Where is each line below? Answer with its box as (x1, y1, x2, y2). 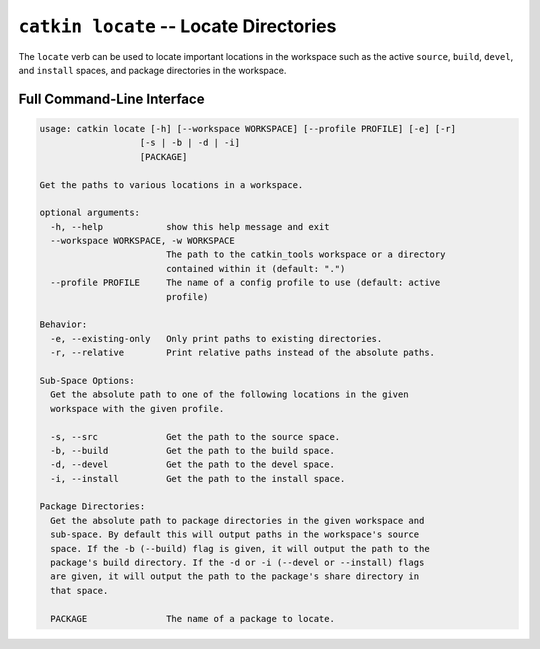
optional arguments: (39, 207, 140, 219)
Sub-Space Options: (39, 375, 135, 386)
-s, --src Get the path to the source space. (50, 431, 341, 442)
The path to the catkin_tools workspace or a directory (165, 249, 446, 260)
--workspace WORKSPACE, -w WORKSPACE (50, 235, 235, 247)
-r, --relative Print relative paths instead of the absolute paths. (50, 347, 435, 359)
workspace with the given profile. (50, 403, 225, 414)
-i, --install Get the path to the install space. (50, 473, 346, 484)
